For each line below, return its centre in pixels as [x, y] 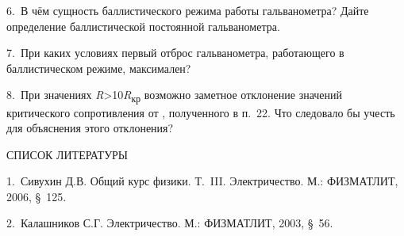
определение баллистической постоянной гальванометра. [143, 26]
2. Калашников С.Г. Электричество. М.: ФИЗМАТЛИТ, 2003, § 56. [170, 223]
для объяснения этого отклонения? [90, 128]
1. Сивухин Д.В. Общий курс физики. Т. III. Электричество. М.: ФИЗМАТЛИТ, [202, 181]
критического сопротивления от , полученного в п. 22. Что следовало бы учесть [201, 112]
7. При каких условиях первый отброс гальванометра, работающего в [175, 53]
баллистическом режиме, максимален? [99, 68]
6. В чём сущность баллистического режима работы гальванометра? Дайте [188, 10]
